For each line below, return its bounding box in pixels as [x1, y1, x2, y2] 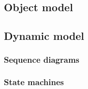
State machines [4, 76, 64, 88]
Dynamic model [4, 28, 85, 43]
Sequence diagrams [4, 53, 80, 66]
